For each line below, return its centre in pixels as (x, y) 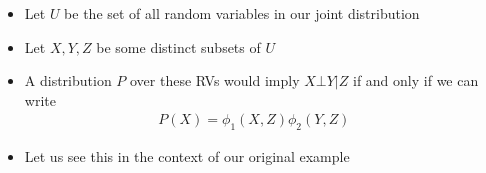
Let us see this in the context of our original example (187, 156)
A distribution (68, 80)
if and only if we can (415, 80)
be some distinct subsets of (178, 46)
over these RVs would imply (215, 80)
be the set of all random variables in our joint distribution (242, 13)
